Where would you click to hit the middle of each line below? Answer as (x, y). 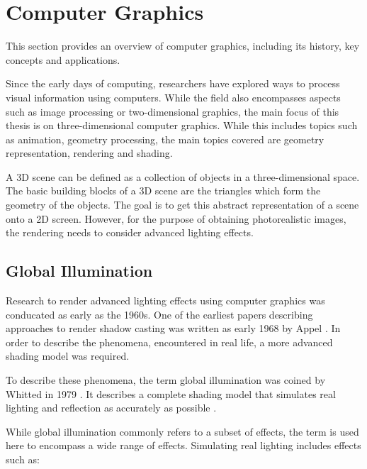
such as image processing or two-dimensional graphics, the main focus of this (173, 111)
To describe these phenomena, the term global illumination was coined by (166, 380)
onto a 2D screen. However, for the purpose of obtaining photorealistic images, (176, 218)
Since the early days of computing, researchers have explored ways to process (173, 83)
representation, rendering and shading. (89, 153)
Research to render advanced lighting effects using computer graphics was (165, 300)
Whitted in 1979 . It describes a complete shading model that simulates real (171, 393)
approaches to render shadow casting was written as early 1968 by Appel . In (173, 328)
